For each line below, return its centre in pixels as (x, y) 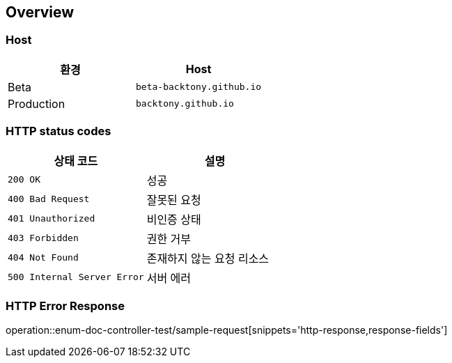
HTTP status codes (59, 131)
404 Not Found (43, 258)
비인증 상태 (174, 219)
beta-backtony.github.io (199, 87)
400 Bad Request (49, 199)
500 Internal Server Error (76, 277)
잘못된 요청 (174, 200)
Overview (40, 12)
